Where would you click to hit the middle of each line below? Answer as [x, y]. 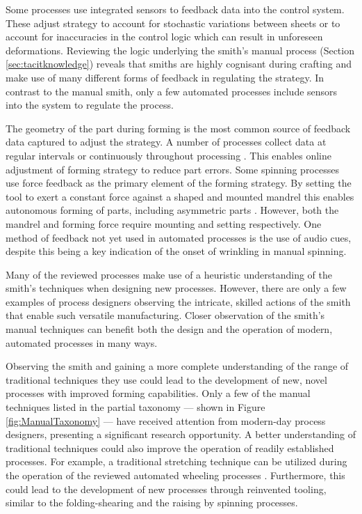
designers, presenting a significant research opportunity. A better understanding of [181, 434]
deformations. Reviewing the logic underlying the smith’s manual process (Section [180, 50]
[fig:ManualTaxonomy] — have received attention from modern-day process [166, 420]
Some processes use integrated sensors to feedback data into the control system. [175, 9]
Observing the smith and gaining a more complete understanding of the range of [177, 366]
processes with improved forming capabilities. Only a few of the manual [158, 393]
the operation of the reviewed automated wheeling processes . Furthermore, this [175, 475]
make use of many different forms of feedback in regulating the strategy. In [165, 77]
